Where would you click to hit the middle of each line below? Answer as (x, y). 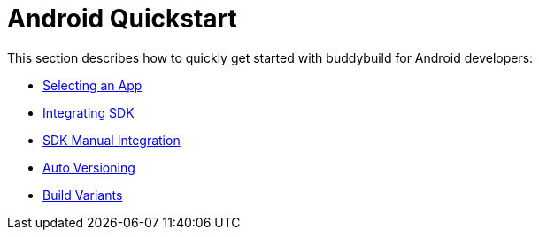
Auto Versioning (89, 167)
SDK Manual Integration (112, 140)
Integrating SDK (89, 112)
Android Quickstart (122, 19)
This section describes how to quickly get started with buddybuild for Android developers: (270, 57)
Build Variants (83, 195)
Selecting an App (92, 85)
